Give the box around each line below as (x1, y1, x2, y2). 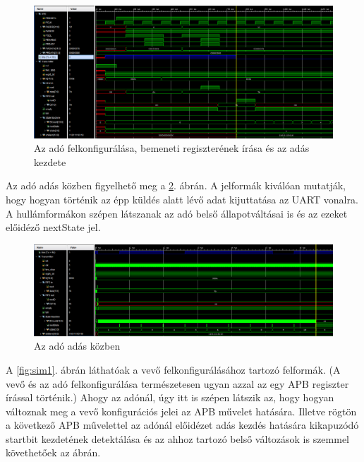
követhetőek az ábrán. (6, 445, 101, 460)
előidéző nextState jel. (6, 220, 101, 235)
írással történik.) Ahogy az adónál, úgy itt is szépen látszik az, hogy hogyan (6, 390, 334, 405)
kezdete (34, 154, 66, 169)
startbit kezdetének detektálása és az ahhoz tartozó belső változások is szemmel (6, 431, 350, 446)
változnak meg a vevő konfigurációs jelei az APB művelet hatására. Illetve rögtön (6, 403, 357, 418)
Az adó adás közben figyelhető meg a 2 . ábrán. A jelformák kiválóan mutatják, (6, 178, 346, 193)
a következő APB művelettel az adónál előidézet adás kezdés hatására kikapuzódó (6, 417, 359, 432)
